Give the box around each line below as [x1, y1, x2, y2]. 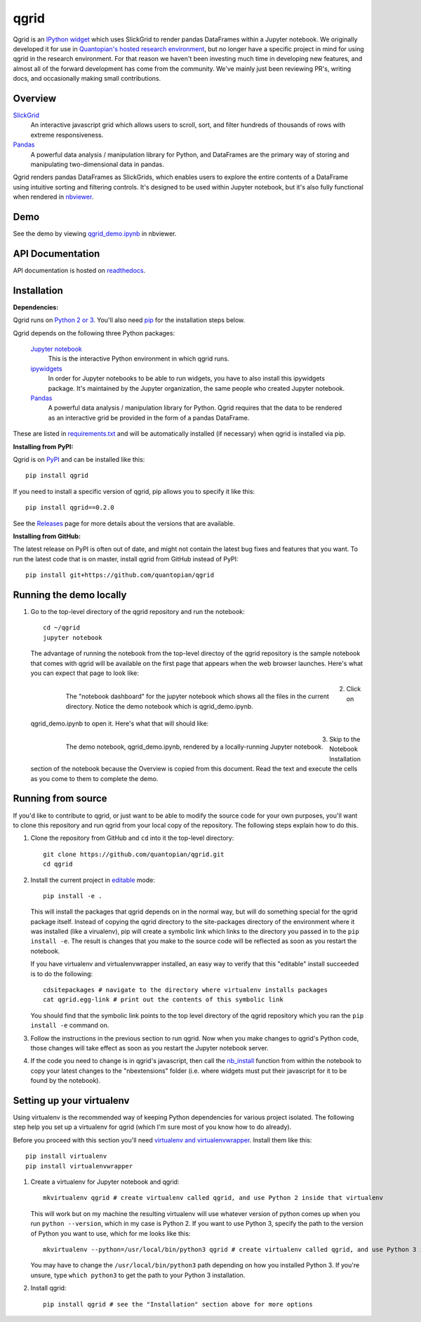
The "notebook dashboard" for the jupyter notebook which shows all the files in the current [65, 692, 330, 701]
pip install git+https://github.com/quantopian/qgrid [25, 571, 214, 579]
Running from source [13, 793, 108, 805]
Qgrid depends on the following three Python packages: [13, 328, 175, 337]
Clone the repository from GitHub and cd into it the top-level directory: [30, 834, 234, 842]
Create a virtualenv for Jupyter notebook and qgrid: [30, 1177, 180, 1186]
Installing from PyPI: [13, 442, 74, 450]
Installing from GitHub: [13, 532, 81, 540]
